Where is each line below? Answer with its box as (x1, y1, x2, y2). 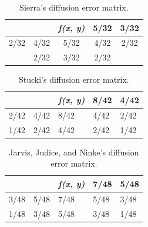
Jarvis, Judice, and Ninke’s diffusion (9, 145, 139, 158)
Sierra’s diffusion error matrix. (19, 1, 129, 13)
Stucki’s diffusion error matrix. (18, 73, 129, 86)
